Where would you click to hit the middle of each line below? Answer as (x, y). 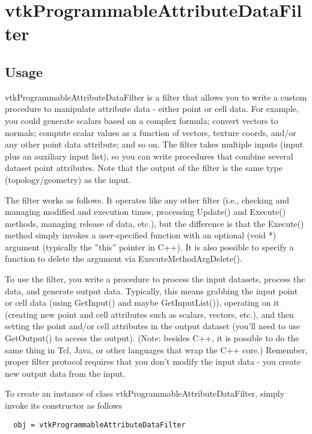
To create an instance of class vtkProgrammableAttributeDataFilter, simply (145, 393)
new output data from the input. (65, 373)
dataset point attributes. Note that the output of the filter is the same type (144, 168)
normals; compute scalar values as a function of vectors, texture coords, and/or (151, 132)
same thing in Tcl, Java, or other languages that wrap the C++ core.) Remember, (156, 349)
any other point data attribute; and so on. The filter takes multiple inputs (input (154, 144)
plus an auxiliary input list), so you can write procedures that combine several (149, 156)
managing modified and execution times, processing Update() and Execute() (145, 212)
